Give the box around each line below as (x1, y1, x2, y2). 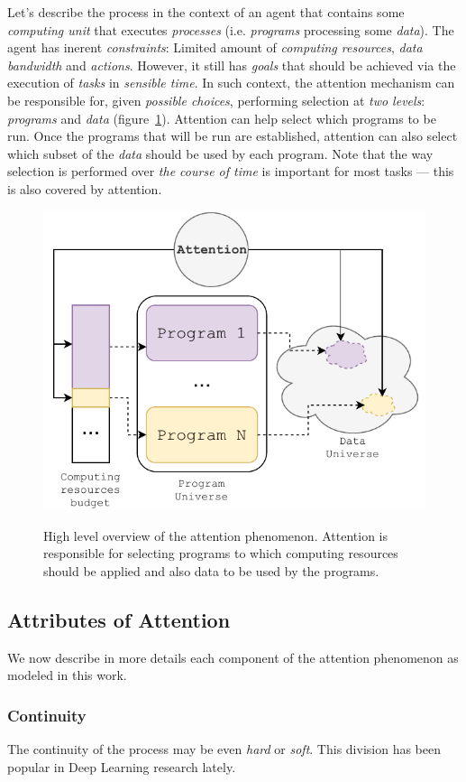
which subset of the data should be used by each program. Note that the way (7, 144, 434, 163)
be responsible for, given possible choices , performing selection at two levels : (7, 90, 425, 109)
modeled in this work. (7, 666, 127, 684)
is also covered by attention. (7, 179, 162, 198)
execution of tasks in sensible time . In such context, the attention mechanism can (7, 73, 455, 92)
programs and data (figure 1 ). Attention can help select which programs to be (7, 108, 436, 127)
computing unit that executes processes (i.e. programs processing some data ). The (7, 20, 454, 39)
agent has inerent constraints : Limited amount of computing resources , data (7, 38, 423, 57)
